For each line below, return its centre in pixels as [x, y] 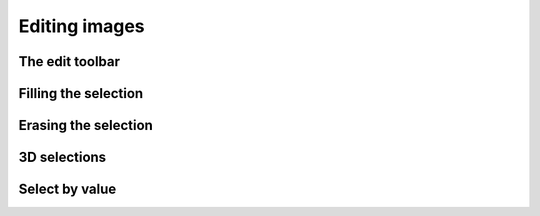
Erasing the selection [86, 125]
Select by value [67, 189]
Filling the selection [81, 93]
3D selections [62, 157]
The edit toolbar [69, 61]
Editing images [81, 26]
